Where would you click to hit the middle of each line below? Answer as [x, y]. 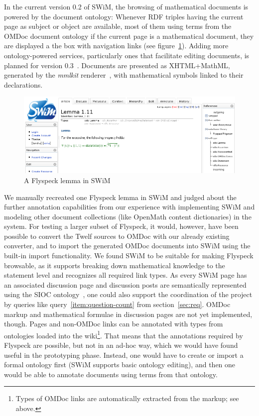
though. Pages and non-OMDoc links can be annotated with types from [114, 324]
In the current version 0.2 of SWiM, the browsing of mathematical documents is [126, 6]
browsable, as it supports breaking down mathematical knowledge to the [115, 265]
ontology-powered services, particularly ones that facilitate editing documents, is [127, 55]
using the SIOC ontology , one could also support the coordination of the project [128, 294]
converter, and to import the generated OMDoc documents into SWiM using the [127, 246]
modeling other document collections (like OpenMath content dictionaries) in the [128, 216]
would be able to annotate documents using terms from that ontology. [111, 374]
